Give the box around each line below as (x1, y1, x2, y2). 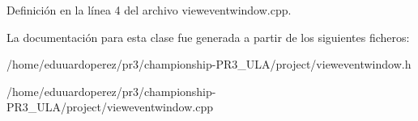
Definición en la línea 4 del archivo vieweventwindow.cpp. (6, 2, 292, 18)
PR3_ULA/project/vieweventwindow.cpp (6, 98, 213, 115)
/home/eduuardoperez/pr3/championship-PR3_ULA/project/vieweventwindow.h (6, 56, 412, 73)
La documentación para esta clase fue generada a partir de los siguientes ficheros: (6, 28, 410, 45)
